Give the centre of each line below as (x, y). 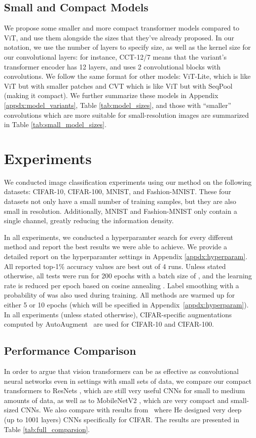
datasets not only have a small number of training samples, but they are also (120, 201)
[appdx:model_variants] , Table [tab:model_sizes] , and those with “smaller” (118, 105)
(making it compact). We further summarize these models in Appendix (111, 95)
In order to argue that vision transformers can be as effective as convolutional (121, 371)
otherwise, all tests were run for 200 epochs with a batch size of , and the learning (128, 276)
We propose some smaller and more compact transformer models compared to (122, 28)
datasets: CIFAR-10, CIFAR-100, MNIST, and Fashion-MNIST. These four (118, 191)
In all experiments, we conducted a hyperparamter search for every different (119, 237)
